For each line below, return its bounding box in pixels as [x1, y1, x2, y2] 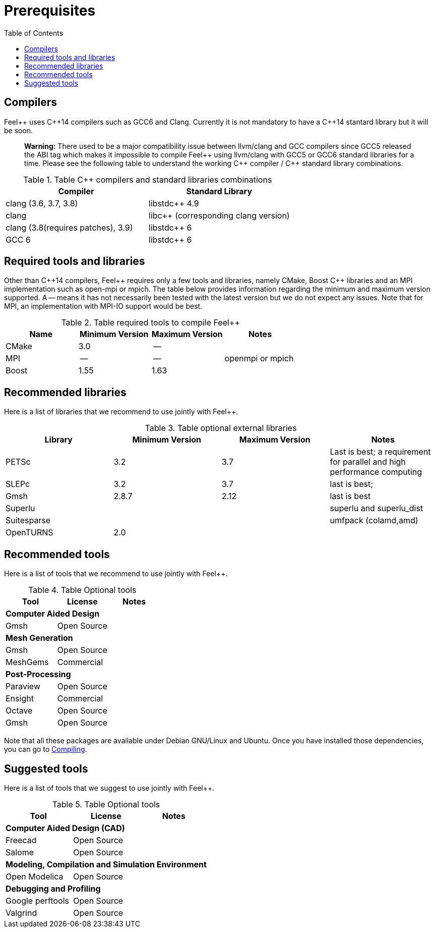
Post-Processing [6, 669, 71, 680]
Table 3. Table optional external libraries [145, 423, 297, 433]
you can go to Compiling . [4, 745, 87, 754]
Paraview [6, 681, 40, 692]
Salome [6, 847, 34, 857]
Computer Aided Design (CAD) [6, 823, 125, 833]
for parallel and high [330, 457, 406, 467]
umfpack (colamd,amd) [330, 515, 418, 526]
